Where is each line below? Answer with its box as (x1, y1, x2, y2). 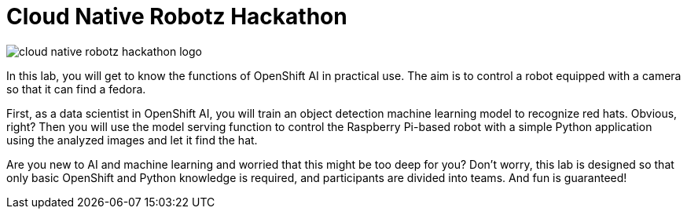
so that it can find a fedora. (6, 82, 146, 96)
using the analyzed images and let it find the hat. (6, 133, 258, 147)
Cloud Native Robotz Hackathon (6, 3, 347, 30)
